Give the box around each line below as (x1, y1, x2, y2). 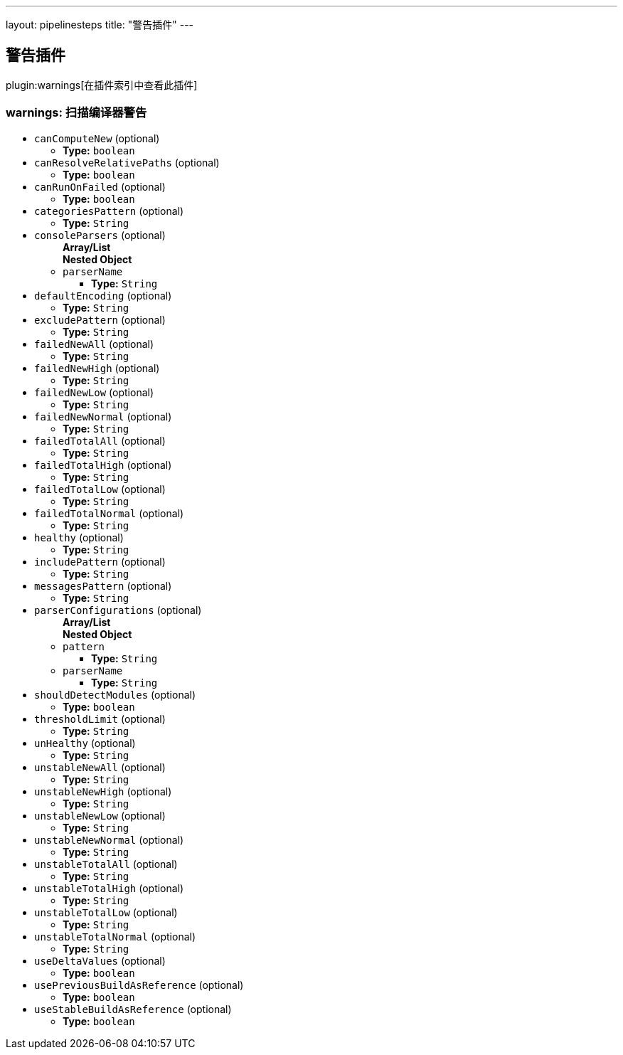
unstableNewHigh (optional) (34, 785, 172, 797)
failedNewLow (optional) (34, 386, 154, 398)
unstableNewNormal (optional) (34, 833, 184, 846)
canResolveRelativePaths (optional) (34, 156, 220, 169)
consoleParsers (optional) (34, 228, 166, 241)
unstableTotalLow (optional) (34, 906, 178, 918)
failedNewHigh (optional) (34, 361, 160, 374)
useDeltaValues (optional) (34, 954, 166, 967)
